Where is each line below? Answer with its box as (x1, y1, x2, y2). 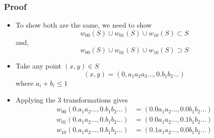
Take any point (15, 61, 61, 71)
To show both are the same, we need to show (15, 20, 152, 30)
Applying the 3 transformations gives (15, 94, 128, 104)
